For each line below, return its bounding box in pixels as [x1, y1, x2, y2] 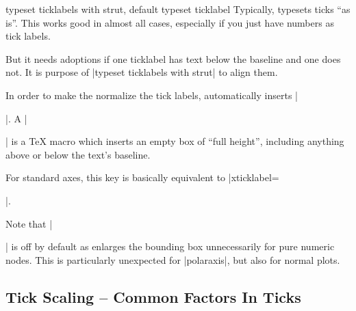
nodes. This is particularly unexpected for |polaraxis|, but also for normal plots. [5, 252, 340, 267]
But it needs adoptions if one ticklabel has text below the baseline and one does [5, 51, 341, 66]
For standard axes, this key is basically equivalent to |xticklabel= [5, 170, 279, 185]
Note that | [5, 216, 53, 230]
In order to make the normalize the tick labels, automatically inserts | [5, 87, 298, 102]
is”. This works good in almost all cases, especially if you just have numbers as [5, 15, 334, 29]
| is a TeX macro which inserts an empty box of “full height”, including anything [5, 134, 344, 148]
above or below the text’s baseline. [5, 147, 151, 161]
